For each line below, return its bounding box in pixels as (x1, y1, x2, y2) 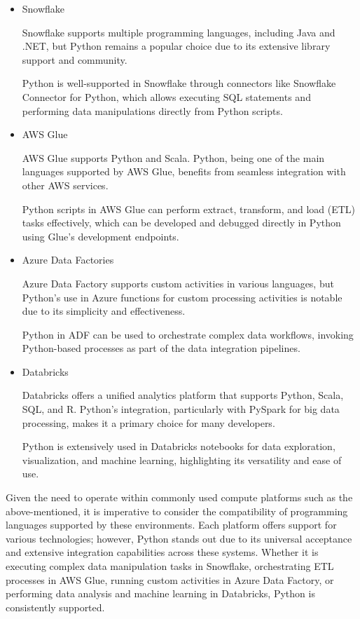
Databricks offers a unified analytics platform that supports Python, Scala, (22, 388, 344, 402)
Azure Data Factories (22, 252, 114, 267)
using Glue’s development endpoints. (22, 229, 179, 243)
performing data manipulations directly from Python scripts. (22, 103, 283, 118)
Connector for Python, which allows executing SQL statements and (22, 89, 311, 104)
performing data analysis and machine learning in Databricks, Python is (6, 586, 315, 601)
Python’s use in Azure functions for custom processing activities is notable (22, 290, 342, 304)
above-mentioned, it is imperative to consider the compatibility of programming (6, 503, 348, 518)
